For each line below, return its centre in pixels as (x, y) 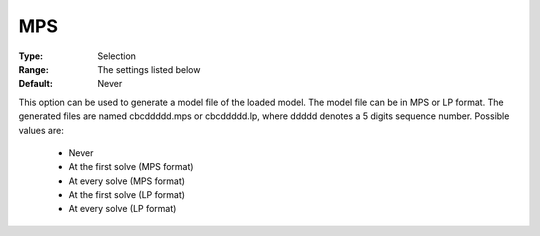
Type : (31, 56)
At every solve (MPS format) (126, 181)
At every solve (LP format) (122, 209)
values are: (41, 130)
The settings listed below (149, 69)
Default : (36, 84)
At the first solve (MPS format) (131, 167)
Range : (33, 69)
